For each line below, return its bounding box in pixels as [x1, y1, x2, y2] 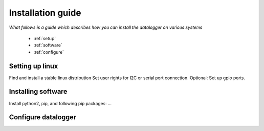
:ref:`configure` [33, 49, 64, 55]
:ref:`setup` [33, 35, 56, 41]
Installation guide [9, 7, 82, 18]
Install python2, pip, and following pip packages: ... [9, 100, 112, 106]
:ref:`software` [33, 42, 63, 48]
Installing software [9, 87, 67, 96]
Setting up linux [9, 62, 58, 70]
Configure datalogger [9, 113, 77, 122]
